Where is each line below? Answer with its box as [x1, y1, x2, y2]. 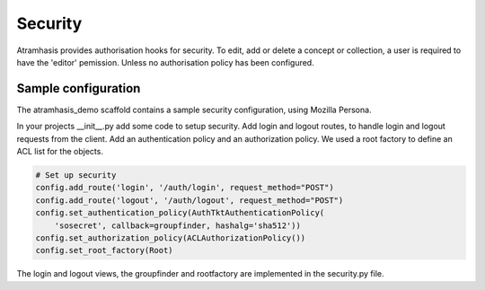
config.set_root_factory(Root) [35, 245, 174, 256]
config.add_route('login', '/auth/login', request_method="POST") [35, 182, 334, 193]
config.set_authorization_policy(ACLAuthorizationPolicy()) [35, 233, 306, 242]
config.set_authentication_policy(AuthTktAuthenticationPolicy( [35, 207, 325, 218]
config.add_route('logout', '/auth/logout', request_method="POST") [35, 195, 344, 206]
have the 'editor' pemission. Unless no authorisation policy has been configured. [16, 57, 314, 67]
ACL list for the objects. [16, 146, 103, 157]
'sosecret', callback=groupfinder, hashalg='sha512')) [54, 220, 301, 231]
